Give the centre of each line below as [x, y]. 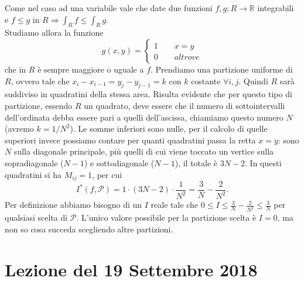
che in [16, 69]
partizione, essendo [39, 105]
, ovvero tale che [40, 80]
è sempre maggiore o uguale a [91, 69]
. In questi [263, 162]
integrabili [276, 8]
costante [206, 80]
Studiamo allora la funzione [54, 32]
